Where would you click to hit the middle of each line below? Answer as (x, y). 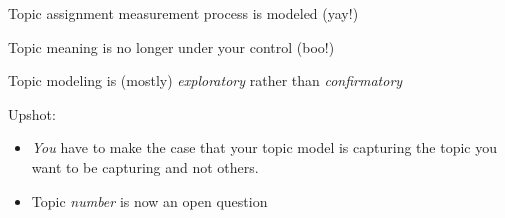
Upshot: (32, 113)
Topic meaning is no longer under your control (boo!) (171, 46)
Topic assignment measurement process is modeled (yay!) (183, 13)
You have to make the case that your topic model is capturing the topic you (264, 147)
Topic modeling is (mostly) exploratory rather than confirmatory (205, 80)
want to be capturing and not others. (145, 166)
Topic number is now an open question (149, 200)
